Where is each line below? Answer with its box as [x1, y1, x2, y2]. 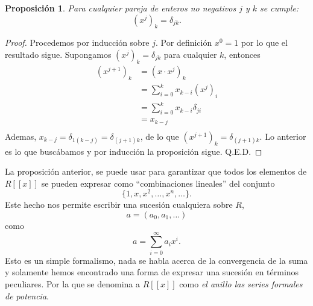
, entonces [224, 48, 261, 60]
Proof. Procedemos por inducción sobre [5, 36, 150, 49]
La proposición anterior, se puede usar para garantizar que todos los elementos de [5, 165, 307, 178]
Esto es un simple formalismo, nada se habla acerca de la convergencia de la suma [5, 254, 308, 266]
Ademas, [5, 130, 37, 142]
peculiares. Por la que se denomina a [5, 277, 141, 290]
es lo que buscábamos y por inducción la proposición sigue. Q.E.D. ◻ [5, 145, 262, 157]
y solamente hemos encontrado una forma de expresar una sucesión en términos [5, 266, 299, 278]
